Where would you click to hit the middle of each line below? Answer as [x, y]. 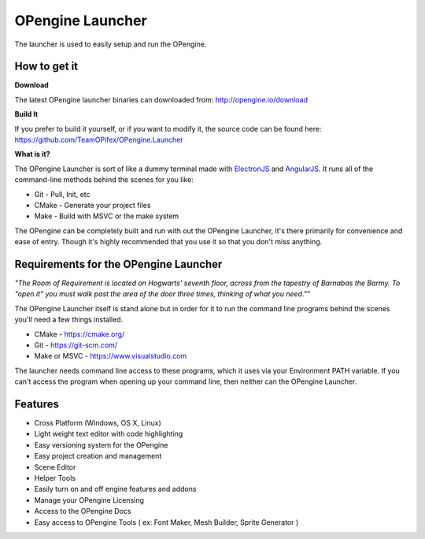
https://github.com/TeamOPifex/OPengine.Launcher [99, 140]
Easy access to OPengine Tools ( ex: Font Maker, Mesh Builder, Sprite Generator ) [166, 522]
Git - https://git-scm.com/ [76, 345]
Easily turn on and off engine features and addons [115, 489]
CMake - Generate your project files [92, 205]
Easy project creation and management [98, 456]
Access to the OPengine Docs [83, 511]
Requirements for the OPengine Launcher [118, 264]
